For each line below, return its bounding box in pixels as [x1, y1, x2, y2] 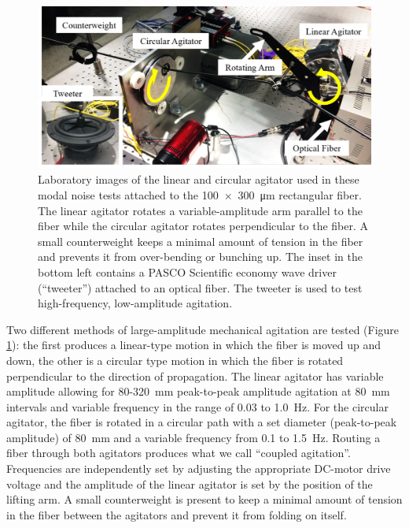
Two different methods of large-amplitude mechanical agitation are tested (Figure [6, 321, 400, 337]
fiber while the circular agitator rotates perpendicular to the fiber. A [38, 218, 369, 234]
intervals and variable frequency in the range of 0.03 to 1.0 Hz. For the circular [6, 398, 389, 415]
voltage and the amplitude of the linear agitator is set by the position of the [6, 475, 373, 492]
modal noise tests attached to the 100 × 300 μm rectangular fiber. [38, 186, 362, 203]
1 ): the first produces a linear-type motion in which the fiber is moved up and [6, 337, 381, 353]
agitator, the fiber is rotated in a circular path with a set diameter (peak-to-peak [6, 414, 397, 430]
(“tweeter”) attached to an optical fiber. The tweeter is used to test [38, 279, 363, 296]
